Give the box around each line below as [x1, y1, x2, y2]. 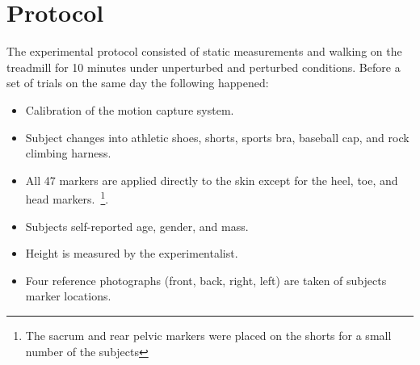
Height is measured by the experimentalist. [25, 245, 238, 262]
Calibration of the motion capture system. [25, 101, 234, 118]
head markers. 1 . [25, 188, 109, 207]
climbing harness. [25, 145, 111, 162]
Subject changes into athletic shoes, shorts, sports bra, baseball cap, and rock [25, 128, 409, 145]
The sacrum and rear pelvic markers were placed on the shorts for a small [25, 326, 392, 343]
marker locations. [25, 287, 111, 304]
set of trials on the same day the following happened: [6, 74, 269, 91]
